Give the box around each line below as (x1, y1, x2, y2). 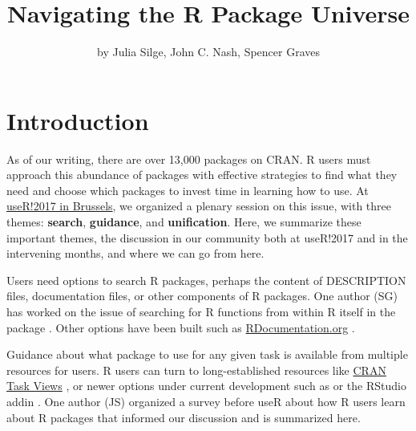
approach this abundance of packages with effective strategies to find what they (6, 166, 398, 183)
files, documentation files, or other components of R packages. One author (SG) (6, 287, 398, 304)
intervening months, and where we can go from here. (6, 245, 265, 262)
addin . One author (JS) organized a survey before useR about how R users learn (6, 392, 406, 409)
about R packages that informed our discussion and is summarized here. (6, 409, 361, 425)
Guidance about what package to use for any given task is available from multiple (6, 346, 408, 363)
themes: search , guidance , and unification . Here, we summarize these (6, 213, 361, 230)
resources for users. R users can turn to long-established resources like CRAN (6, 361, 386, 378)
